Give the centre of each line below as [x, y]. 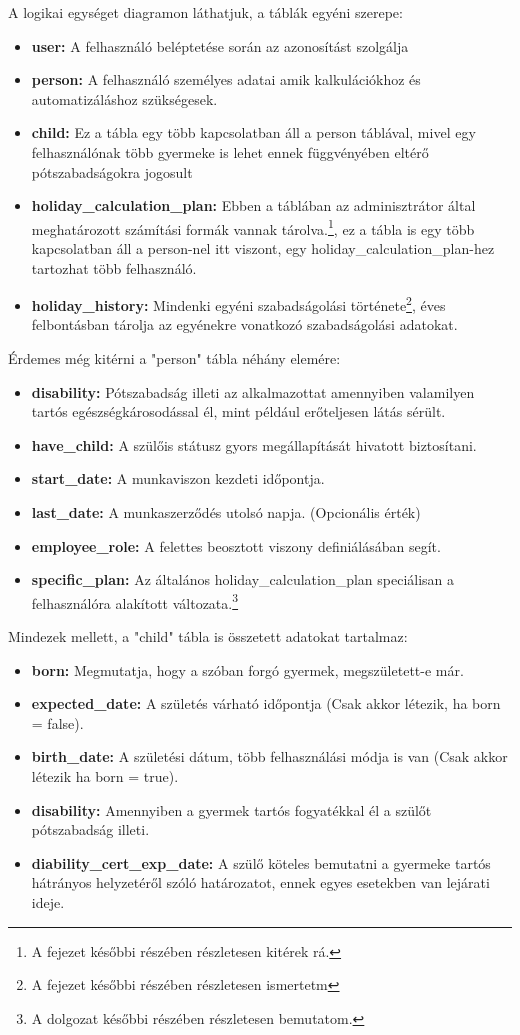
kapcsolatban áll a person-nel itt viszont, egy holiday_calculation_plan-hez [263, 248]
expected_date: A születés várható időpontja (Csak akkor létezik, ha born [266, 703]
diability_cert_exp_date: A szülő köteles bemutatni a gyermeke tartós [261, 862]
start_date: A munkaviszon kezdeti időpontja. [178, 478]
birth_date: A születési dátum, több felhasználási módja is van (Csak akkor [269, 756]
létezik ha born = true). [105, 776]
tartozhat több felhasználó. [114, 267]
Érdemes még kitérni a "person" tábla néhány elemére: [174, 358]
